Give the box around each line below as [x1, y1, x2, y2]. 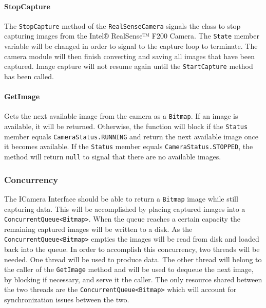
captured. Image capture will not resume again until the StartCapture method [4, 61, 253, 71]
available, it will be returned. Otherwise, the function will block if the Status [4, 121, 248, 131]
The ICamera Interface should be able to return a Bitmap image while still [4, 193, 238, 204]
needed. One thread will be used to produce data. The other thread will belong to [4, 253, 262, 264]
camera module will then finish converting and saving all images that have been [4, 50, 255, 61]
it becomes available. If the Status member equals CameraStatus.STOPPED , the [4, 141, 253, 152]
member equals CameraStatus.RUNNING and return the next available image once [4, 131, 258, 141]
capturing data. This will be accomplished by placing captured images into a [4, 203, 245, 214]
